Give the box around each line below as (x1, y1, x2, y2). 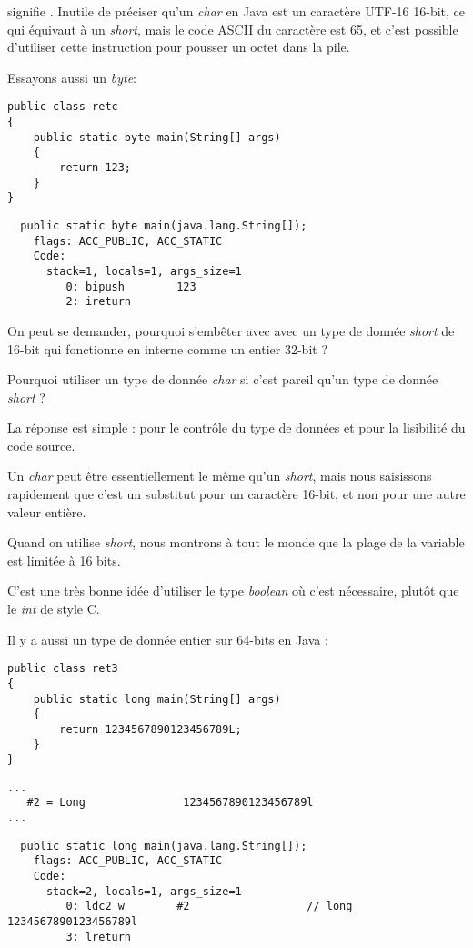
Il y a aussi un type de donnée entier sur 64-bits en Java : (7, 629, 328, 648)
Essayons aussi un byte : (7, 67, 136, 87)
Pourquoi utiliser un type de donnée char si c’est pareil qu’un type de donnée (7, 370, 438, 389)
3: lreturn (65, 930, 132, 943)
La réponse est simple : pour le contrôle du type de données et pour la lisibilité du (7, 418, 466, 437)
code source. (7, 435, 75, 454)
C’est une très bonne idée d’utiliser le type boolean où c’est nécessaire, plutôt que (7, 581, 459, 600)
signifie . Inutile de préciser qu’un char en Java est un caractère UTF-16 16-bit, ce (7, 2, 465, 20)
